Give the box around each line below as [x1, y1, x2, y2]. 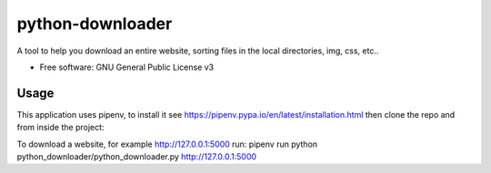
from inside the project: [16, 122, 105, 133]
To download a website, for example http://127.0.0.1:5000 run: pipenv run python [16, 139, 318, 149]
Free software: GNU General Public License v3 [39, 62, 215, 72]
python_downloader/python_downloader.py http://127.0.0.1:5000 [16, 151, 257, 162]
